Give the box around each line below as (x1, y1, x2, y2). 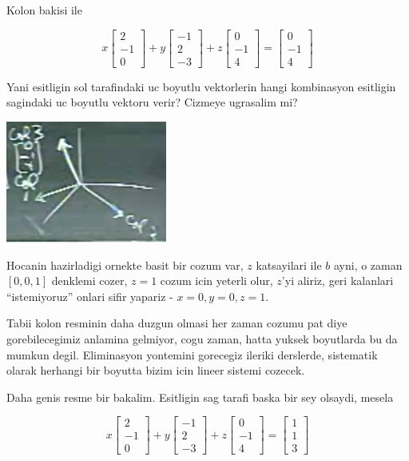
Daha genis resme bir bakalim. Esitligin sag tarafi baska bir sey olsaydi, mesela (6, 388, 394, 405)
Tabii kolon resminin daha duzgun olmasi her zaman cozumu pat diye (6, 315, 347, 331)
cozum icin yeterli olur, (160, 272, 273, 289)
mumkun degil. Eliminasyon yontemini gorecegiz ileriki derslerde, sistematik (6, 346, 378, 363)
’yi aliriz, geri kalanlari (281, 272, 394, 289)
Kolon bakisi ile (6, 2, 82, 18)
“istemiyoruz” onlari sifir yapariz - (6, 287, 173, 304)
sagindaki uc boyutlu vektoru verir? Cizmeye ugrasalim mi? (6, 94, 298, 110)
